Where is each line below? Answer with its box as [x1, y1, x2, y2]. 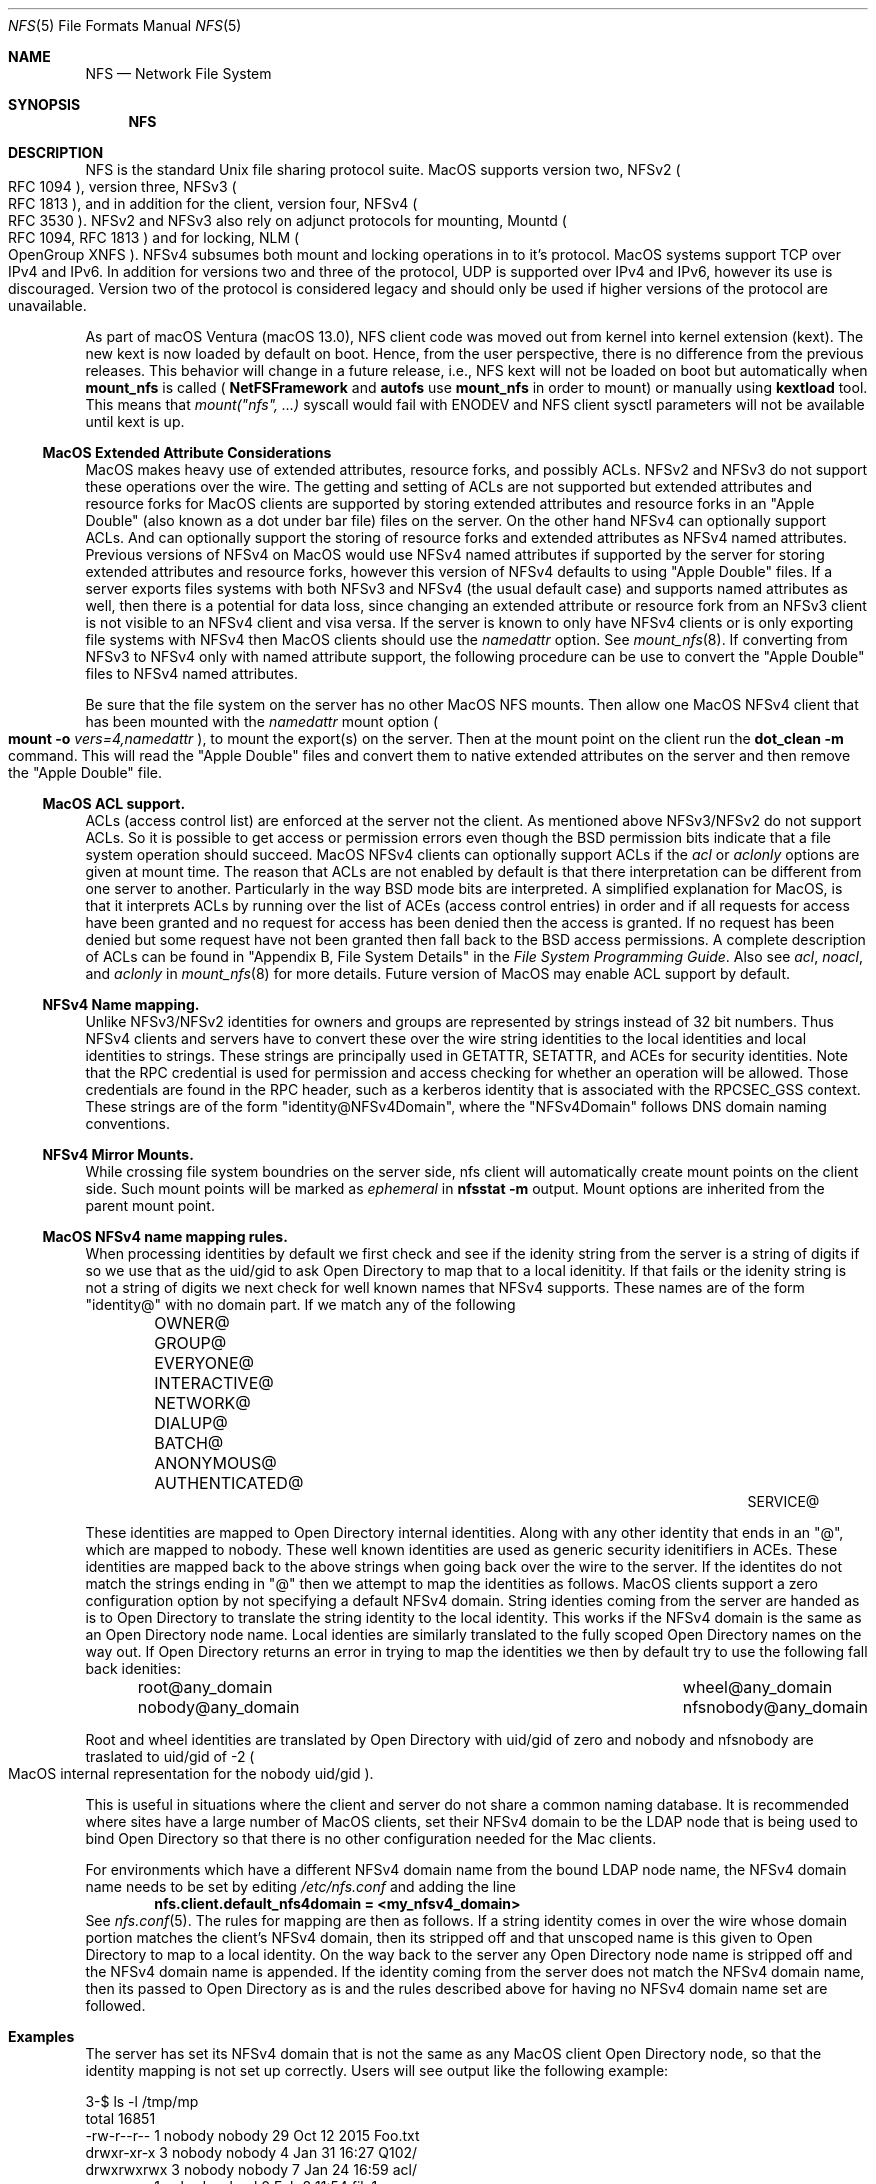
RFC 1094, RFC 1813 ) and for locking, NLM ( [8, 229, 300, 246]
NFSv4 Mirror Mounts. [42, 1146, 194, 1163]
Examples [8, 2028, 75, 2045]
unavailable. [8, 297, 87, 314]
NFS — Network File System [85, 65, 272, 82]
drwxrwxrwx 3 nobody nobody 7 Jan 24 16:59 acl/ [85, 2161, 417, 2178]
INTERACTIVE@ [154, 1373, 274, 1393]
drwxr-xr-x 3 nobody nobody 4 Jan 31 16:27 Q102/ [85, 2144, 418, 2161]
